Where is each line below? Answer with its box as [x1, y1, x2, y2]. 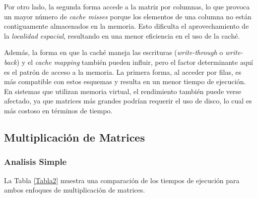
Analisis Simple [4, 155, 67, 168]
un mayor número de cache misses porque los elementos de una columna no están [4, 11, 252, 21]
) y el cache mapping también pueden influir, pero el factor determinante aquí [16, 56, 253, 67]
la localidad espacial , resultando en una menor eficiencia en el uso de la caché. [4, 30, 240, 41]
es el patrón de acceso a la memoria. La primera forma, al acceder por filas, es [4, 66, 242, 77]
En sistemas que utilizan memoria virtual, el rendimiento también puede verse [4, 86, 242, 96]
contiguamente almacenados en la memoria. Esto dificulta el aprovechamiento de [4, 21, 249, 31]
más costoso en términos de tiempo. [4, 105, 113, 115]
